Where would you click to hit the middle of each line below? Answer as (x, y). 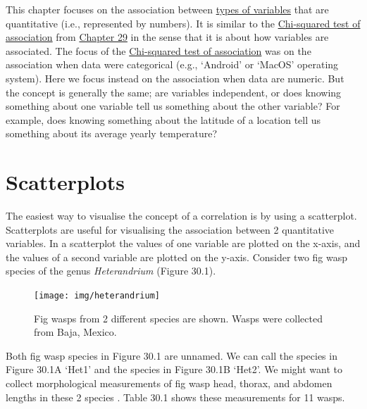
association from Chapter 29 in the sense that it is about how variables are (167, 37)
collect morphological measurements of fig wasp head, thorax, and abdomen (169, 383)
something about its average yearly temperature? (112, 133)
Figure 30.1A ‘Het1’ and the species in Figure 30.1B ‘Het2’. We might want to (174, 369)
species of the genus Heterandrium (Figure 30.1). (111, 271)
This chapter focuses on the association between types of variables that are (167, 9)
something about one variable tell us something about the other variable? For (173, 106)
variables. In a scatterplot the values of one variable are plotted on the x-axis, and (183, 243)
